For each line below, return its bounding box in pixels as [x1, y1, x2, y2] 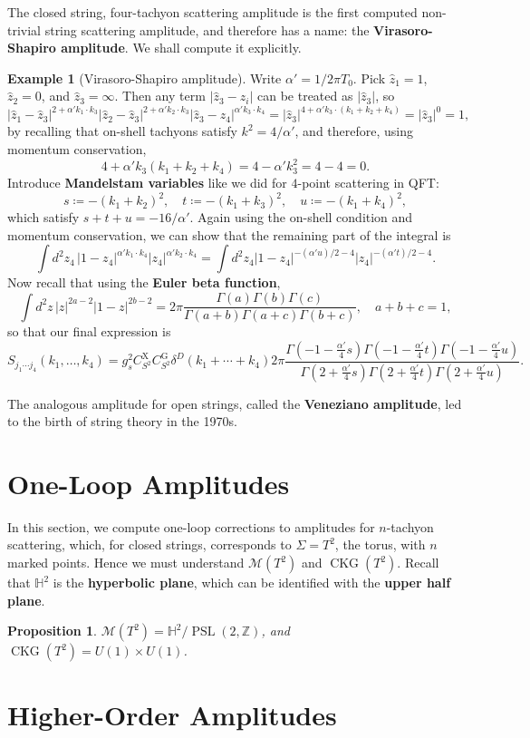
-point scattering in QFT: [297, 173, 439, 192]
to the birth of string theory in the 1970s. [7, 412, 237, 431]
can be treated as [257, 86, 353, 105]
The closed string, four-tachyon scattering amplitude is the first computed [7, 3, 418, 21]
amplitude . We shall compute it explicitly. [61, 38, 302, 57]
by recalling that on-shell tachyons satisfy [7, 121, 237, 141]
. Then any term [114, 86, 206, 105]
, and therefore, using [294, 121, 413, 141]
